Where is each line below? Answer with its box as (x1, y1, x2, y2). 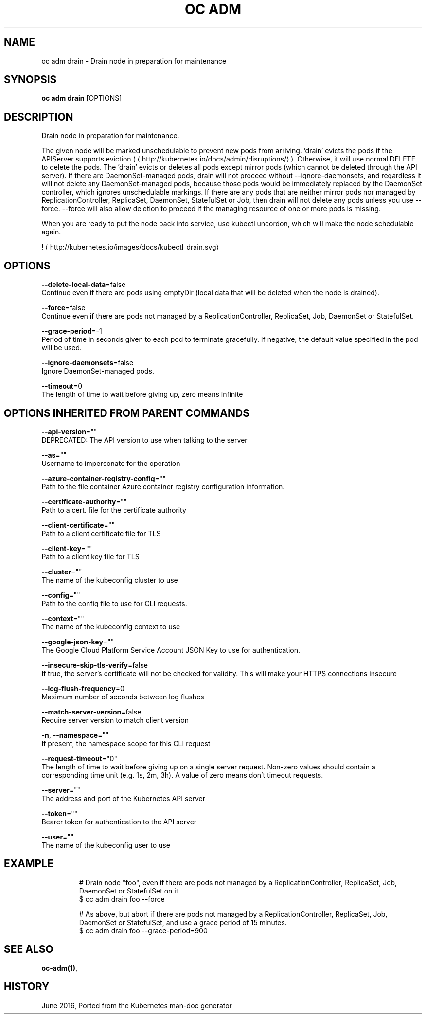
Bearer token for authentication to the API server (41, 817, 197, 826)
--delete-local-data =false (41, 280, 126, 289)
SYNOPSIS (4, 73, 57, 86)
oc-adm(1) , (41, 964, 78, 972)
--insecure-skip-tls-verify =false (41, 661, 148, 669)
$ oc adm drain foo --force (79, 894, 165, 903)
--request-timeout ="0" (41, 754, 117, 763)
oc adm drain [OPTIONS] (41, 94, 122, 103)
